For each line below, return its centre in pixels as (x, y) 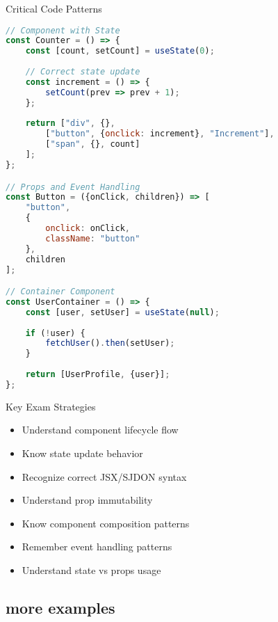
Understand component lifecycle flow (100, 430)
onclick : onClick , (88, 228)
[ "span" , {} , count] (93, 144)
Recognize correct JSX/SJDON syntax (104, 476)
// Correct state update (83, 72)
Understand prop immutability (87, 500)
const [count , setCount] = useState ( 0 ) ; (120, 51)
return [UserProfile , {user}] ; (98, 375)
